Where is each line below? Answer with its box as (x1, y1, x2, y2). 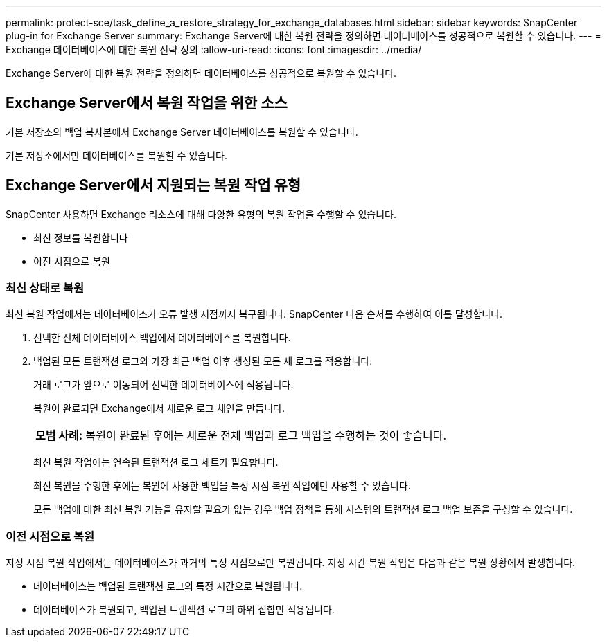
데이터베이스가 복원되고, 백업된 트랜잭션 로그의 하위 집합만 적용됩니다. (33, 604, 335, 616)
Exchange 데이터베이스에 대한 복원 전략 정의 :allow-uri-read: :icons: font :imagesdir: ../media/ (6, 44, 422, 55)
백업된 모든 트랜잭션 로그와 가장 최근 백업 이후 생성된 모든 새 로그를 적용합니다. (33, 355, 373, 368)
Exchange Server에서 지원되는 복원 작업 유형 (6, 176, 301, 194)
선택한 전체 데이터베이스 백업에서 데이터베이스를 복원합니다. (33, 332, 291, 344)
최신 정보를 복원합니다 (33, 231, 128, 244)
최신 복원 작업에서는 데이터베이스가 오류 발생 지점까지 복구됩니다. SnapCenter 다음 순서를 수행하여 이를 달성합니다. (6, 308, 503, 320)
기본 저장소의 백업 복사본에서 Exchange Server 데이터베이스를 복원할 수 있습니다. (6, 125, 358, 138)
